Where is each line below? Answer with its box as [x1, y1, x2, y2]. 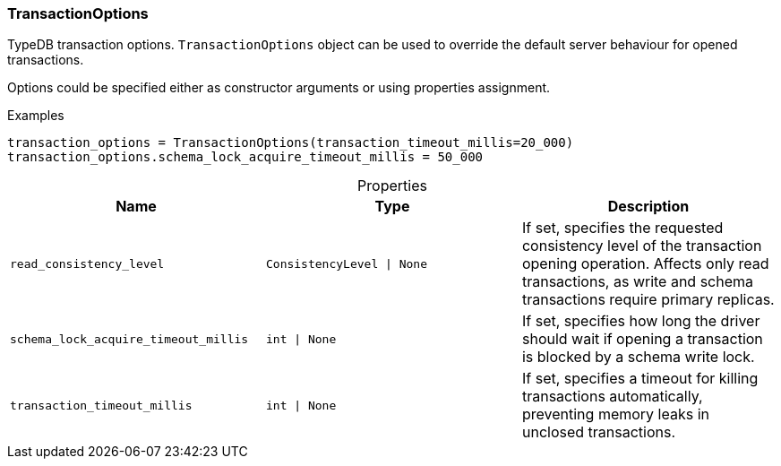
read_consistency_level [10, 256, 165, 271]
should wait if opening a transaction [521, 330, 763, 349]
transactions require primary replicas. [521, 290, 775, 309]
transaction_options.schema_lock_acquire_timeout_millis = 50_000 [7, 150, 484, 165]
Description [607, 197, 690, 216]
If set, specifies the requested [521, 219, 724, 237]
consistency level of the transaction [521, 237, 762, 255]
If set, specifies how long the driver [521, 312, 760, 331]
